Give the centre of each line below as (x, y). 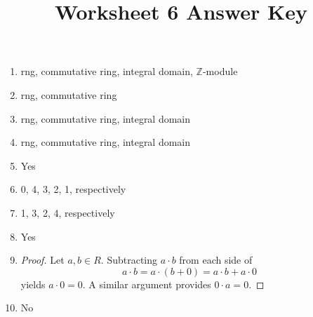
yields (33, 284)
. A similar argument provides (147, 284)
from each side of (216, 260)
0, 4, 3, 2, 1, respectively (73, 189)
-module (220, 71)
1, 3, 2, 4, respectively (68, 212)
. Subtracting (129, 260)
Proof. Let (42, 260)
